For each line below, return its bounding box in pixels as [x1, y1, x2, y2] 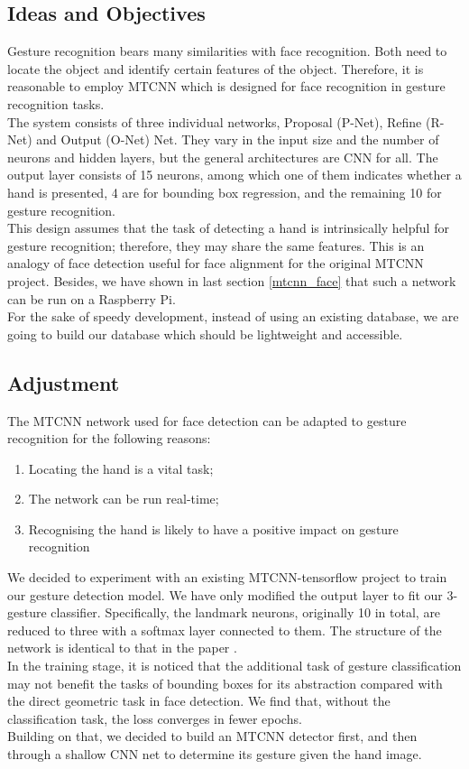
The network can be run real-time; [28, 489, 219, 508]
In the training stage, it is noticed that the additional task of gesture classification [7, 656, 462, 675]
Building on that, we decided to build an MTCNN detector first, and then [7, 727, 418, 746]
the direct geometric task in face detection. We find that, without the [7, 691, 391, 710]
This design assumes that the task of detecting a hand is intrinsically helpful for [7, 218, 449, 237]
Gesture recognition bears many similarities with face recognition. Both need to [7, 42, 447, 60]
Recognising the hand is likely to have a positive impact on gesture [28, 519, 399, 538]
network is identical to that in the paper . [7, 638, 237, 657]
